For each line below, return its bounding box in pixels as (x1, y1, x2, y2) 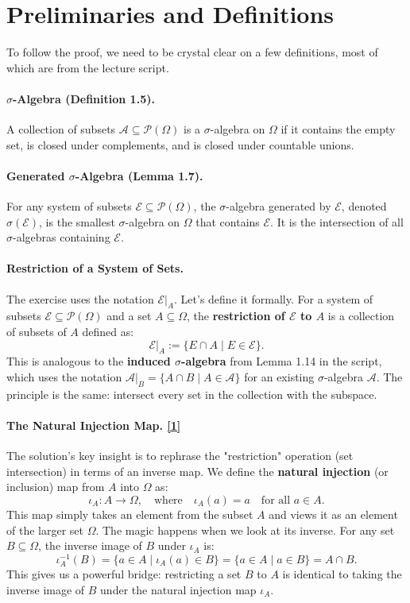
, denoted (341, 198, 387, 215)
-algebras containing (13, 229, 110, 245)
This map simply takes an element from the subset (6, 506, 253, 523)
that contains (195, 213, 260, 230)
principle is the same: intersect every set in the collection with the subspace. (6, 385, 377, 402)
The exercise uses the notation (6, 290, 154, 307)
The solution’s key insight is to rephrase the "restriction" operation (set (6, 447, 354, 464)
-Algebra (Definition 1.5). (13, 90, 155, 106)
